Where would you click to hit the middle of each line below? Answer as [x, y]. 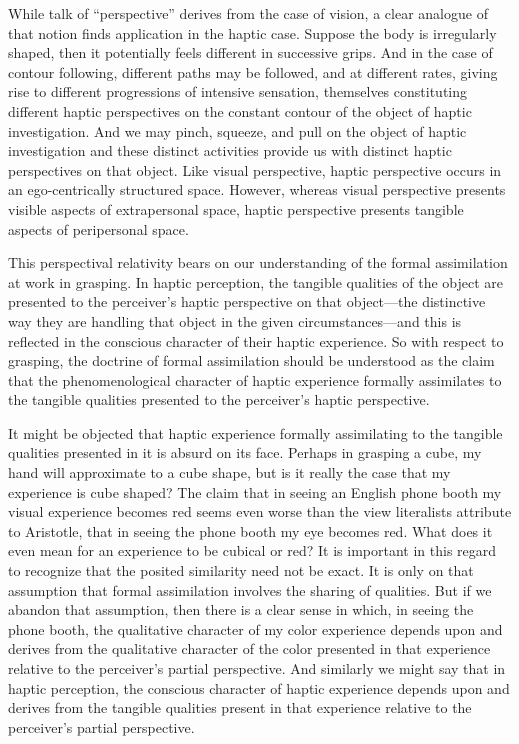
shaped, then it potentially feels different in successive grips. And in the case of [250, 52]
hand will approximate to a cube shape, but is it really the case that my [229, 472]
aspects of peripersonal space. [98, 228]
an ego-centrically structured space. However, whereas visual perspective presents [257, 189]
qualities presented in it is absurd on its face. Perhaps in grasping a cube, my [245, 452]
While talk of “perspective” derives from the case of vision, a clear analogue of [248, 13]
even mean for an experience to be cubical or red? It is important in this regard [252, 550]
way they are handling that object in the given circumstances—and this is [235, 320]
